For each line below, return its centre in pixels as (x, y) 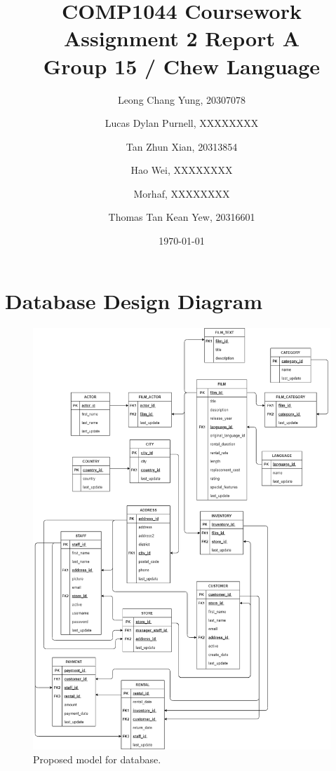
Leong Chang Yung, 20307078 (182, 99)
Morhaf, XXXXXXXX (182, 193)
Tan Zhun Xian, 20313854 (182, 146)
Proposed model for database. (97, 759)
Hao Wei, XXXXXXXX (182, 170)
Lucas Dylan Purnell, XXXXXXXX (182, 123)
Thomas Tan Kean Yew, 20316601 (182, 217)
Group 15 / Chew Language (182, 66)
